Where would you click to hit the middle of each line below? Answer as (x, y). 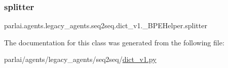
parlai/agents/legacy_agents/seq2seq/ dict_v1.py (80, 59)
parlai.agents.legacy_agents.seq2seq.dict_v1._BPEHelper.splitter (106, 25)
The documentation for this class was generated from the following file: (114, 42)
